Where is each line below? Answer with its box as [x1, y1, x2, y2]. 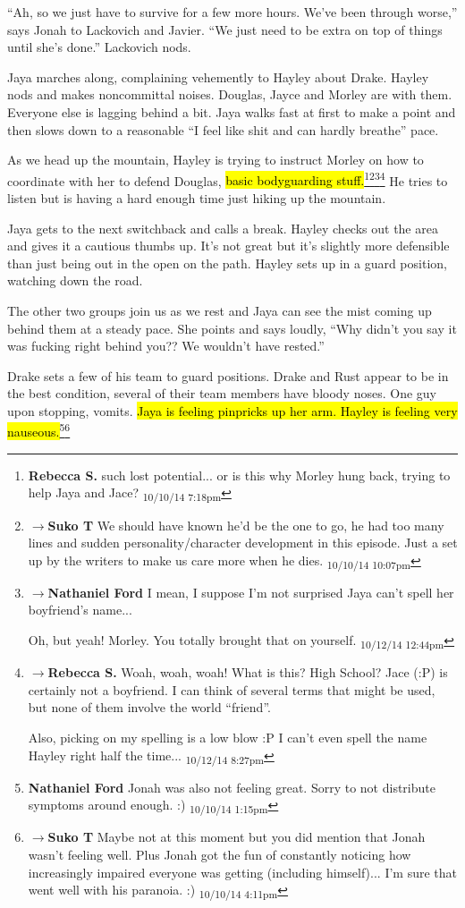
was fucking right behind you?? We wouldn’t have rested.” [7, 336, 325, 355]
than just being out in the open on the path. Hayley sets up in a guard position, [7, 253, 447, 272]
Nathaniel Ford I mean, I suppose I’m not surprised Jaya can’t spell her [47, 582, 454, 601]
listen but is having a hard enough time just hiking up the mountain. [7, 189, 386, 207]
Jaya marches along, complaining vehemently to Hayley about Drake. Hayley [7, 67, 429, 86]
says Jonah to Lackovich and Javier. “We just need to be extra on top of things [7, 20, 443, 38]
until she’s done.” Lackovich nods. [7, 38, 191, 56]
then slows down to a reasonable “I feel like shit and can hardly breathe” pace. [7, 120, 439, 139]
